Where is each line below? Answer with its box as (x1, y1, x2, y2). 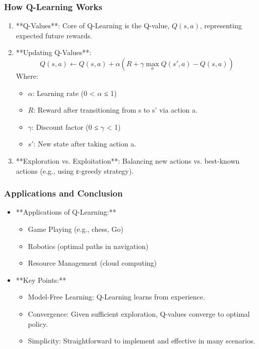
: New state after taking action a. (33, 138, 137, 149)
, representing (200, 20, 242, 31)
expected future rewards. (16, 30, 92, 40)
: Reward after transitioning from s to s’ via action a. (33, 105, 198, 115)
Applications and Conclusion (4, 187, 123, 200)
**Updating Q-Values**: (16, 47, 92, 58)
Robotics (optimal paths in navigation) (28, 240, 149, 251)
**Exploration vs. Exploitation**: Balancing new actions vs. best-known (16, 155, 240, 166)
